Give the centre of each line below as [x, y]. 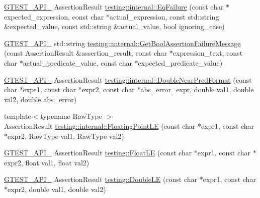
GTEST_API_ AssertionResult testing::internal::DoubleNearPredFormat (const [128, 79]
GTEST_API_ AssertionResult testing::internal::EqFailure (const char [114, 7]
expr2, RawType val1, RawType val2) [66, 136]
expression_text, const [208, 53]
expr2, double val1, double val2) [57, 189]
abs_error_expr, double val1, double [197, 89]
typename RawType [71, 116]
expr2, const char [108, 89]
